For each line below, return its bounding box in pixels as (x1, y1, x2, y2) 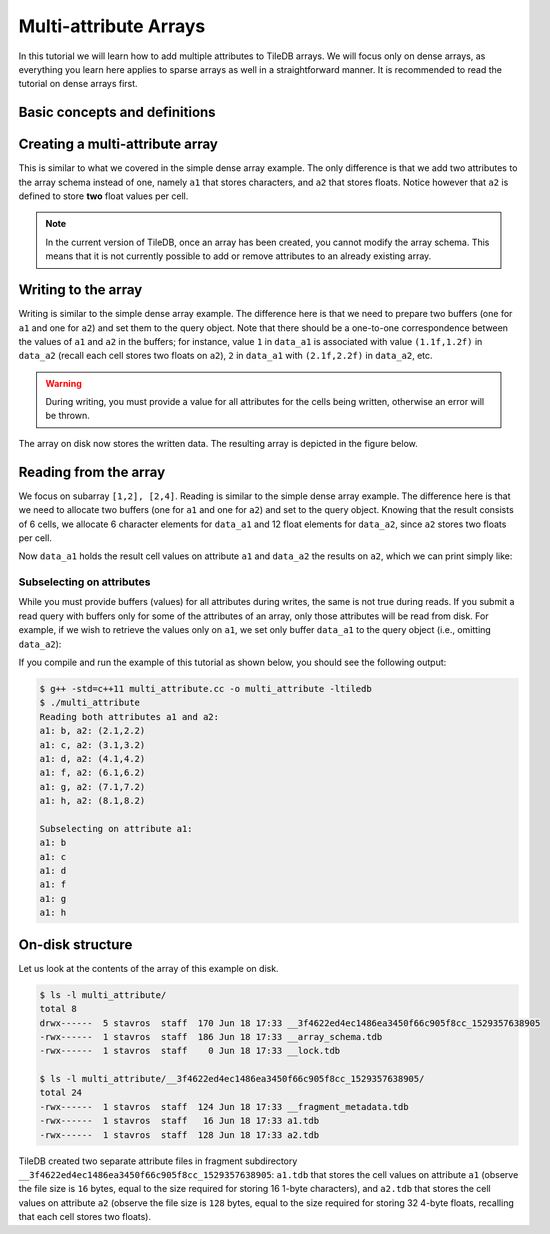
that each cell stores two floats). (18, 1211, 152, 1223)
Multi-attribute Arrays (18, 15, 206, 37)
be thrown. (45, 410, 90, 422)
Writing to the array (18, 281, 143, 299)
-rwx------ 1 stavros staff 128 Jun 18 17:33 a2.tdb (39, 1129, 320, 1140)
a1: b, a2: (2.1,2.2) (39, 725, 146, 737)
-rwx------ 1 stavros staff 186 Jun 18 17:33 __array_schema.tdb (39, 1031, 383, 1042)
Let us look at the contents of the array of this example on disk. (18, 962, 279, 974)
